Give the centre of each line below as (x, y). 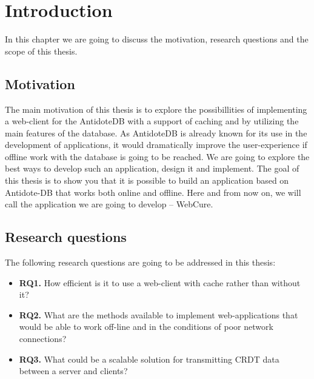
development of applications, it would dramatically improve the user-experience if (156, 145)
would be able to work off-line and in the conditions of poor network (146, 327)
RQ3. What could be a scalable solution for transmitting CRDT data (149, 359)
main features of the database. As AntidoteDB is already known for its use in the (156, 132)
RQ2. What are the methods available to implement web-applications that (159, 314)
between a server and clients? (73, 371)
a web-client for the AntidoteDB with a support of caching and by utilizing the (152, 121)
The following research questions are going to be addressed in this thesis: (140, 262)
